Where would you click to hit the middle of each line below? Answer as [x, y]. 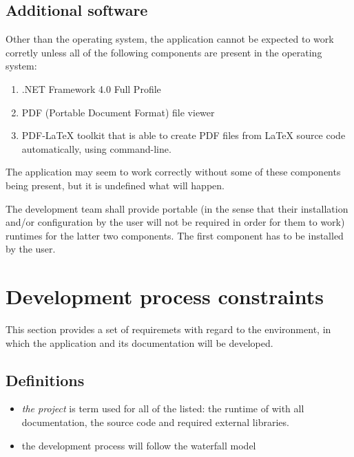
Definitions [45, 380]
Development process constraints [165, 296]
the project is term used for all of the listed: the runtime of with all [163, 408]
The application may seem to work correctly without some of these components [173, 172]
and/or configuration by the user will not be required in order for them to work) [175, 222]
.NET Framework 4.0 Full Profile [91, 88]
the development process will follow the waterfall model [139, 445]
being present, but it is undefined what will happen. [115, 185]
